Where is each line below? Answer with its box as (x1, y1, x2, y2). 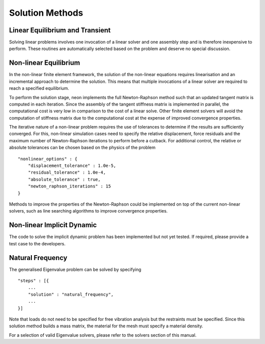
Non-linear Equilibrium (9, 59, 80, 67)
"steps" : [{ (18, 278, 49, 283)
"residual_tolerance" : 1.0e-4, (27, 170, 106, 175)
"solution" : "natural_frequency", (27, 291, 114, 297)
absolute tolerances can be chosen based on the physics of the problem (9, 145, 156, 151)
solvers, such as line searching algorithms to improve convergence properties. (9, 208, 168, 214)
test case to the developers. (9, 240, 66, 246)
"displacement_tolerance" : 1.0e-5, (27, 163, 116, 169)
